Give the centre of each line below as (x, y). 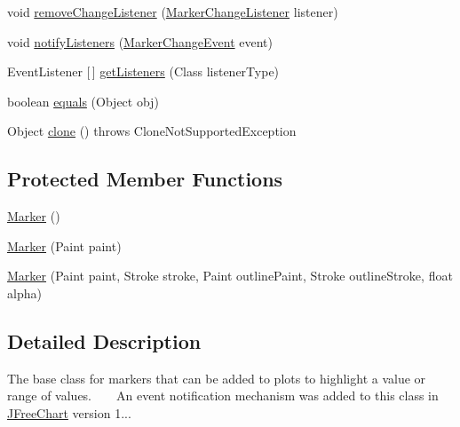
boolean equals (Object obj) (83, 101)
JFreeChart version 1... (69, 412)
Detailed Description (104, 340)
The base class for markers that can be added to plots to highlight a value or (217, 378)
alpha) (24, 293)
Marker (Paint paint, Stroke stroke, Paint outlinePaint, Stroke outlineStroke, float (230, 276)
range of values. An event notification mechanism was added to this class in (223, 395)
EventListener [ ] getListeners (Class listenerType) (143, 71)
